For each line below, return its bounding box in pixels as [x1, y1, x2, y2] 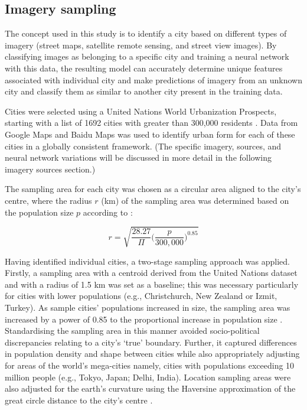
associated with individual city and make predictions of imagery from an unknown [5, 73, 302, 86]
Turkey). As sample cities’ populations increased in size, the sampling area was [5, 301, 290, 314]
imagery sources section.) [5, 162, 96, 175]
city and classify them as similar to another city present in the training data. [5, 85, 283, 97]
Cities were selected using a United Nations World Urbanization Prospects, [5, 105, 277, 117]
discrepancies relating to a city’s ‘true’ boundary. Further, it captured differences [5, 336, 297, 348]
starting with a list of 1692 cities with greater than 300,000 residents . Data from [5, 116, 298, 129]
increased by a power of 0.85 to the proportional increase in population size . [5, 313, 283, 325]
